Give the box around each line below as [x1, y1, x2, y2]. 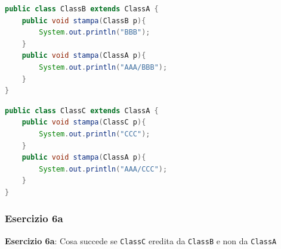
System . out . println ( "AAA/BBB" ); [39, 63, 168, 71]
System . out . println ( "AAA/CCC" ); [39, 164, 168, 173]
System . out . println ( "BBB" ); [39, 28, 150, 37]
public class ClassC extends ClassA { [5, 106, 159, 115]
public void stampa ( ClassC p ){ [21, 118, 146, 127]
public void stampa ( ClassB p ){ [21, 16, 146, 25]
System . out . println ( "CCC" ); [39, 129, 150, 138]
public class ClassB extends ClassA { [5, 5, 159, 13]
